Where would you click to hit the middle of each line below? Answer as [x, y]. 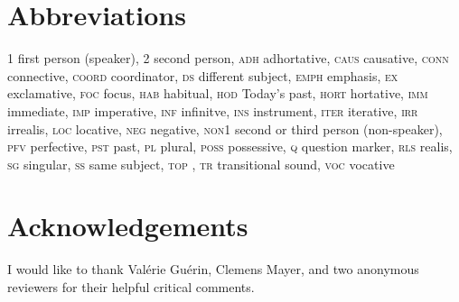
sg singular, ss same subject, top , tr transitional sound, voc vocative [201, 164]
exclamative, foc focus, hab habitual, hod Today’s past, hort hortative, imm [218, 93]
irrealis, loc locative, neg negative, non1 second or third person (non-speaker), [225, 128]
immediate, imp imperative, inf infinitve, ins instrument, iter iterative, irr [213, 110]
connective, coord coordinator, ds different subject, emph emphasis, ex [203, 75]
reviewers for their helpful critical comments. [131, 287]
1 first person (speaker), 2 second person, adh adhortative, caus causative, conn [228, 58]
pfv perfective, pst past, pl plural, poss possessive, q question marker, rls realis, [230, 146]
